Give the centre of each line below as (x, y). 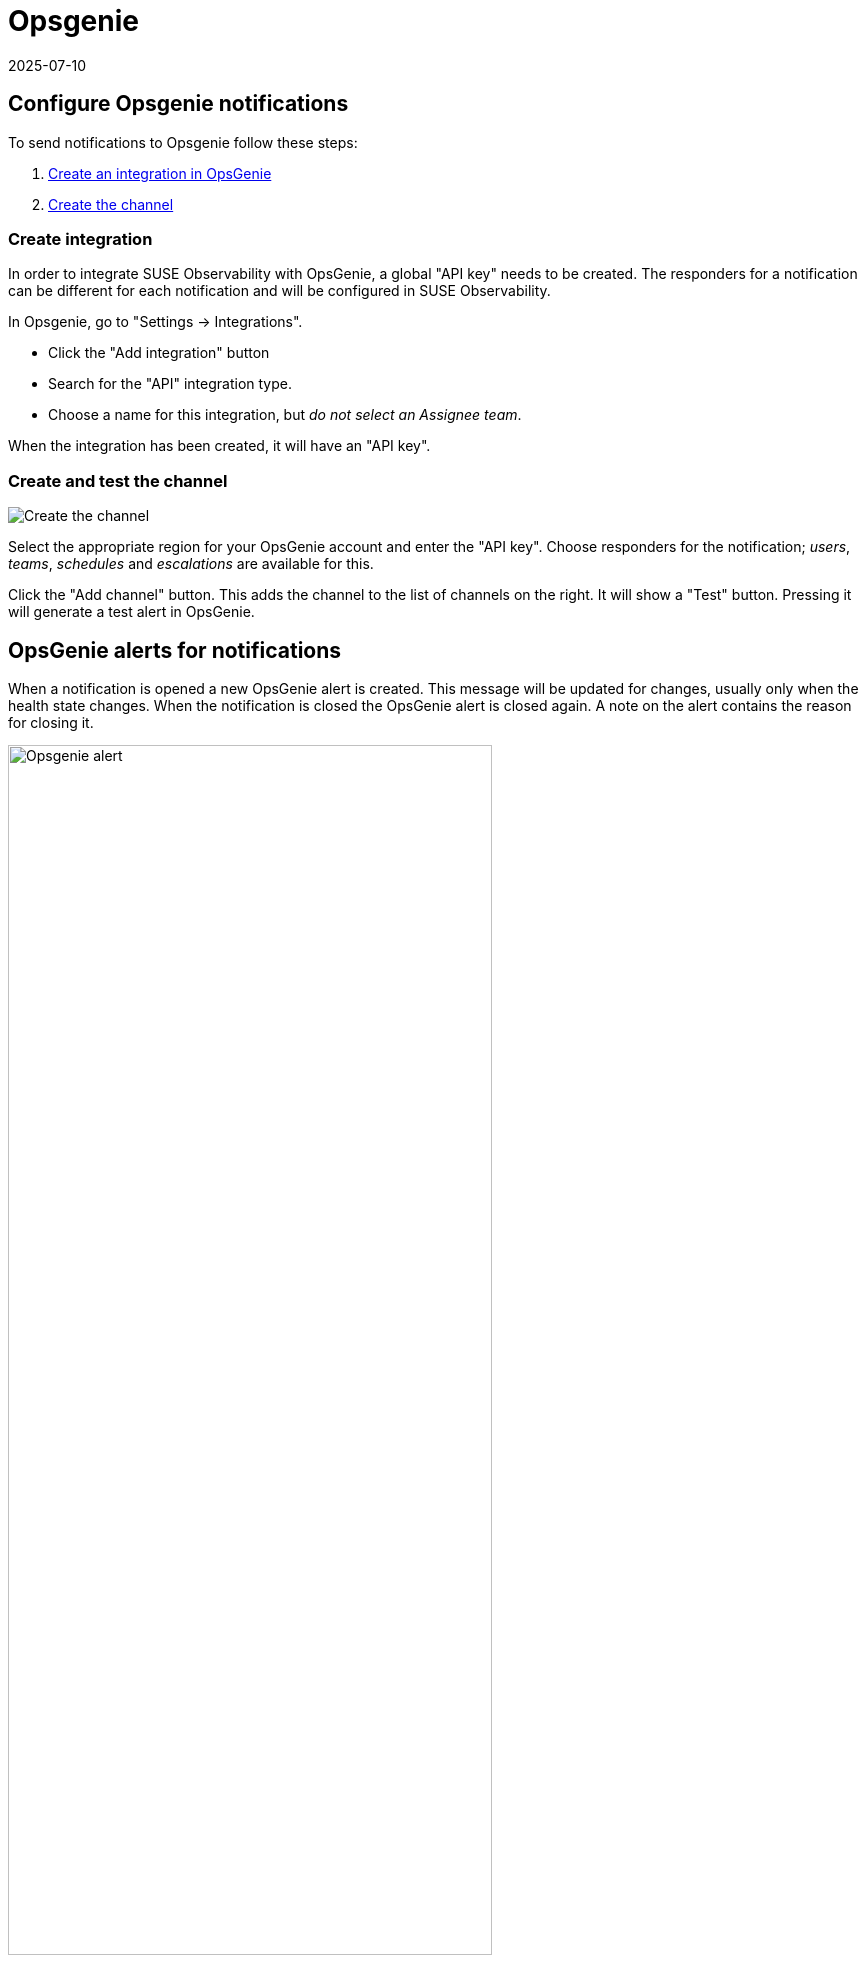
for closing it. (51, 722)
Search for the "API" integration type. (170, 384)
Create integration (80, 238)
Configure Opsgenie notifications (178, 104)
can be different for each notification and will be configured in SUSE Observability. (279, 291)
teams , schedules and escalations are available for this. (191, 564)
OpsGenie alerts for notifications (175, 650)
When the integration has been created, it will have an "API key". (219, 446)
